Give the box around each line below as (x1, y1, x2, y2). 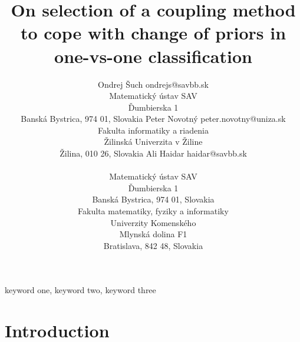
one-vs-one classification (54, 44, 252, 68)
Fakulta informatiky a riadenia (98, 124, 209, 136)
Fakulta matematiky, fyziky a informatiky (78, 205, 229, 217)
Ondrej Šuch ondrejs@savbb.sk (98, 78, 209, 90)
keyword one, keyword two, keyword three (5, 284, 156, 296)
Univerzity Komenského (110, 216, 196, 228)
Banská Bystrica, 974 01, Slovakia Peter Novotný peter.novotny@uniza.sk (21, 112, 286, 125)
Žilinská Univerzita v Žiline (104, 135, 203, 148)
